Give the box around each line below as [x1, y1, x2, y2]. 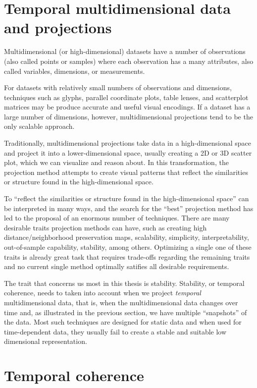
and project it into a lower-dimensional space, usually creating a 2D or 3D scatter [4, 147, 252, 158]
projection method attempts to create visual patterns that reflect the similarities [4, 166, 248, 177]
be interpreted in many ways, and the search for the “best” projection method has [4, 203, 254, 213]
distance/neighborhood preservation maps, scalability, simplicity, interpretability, [4, 232, 249, 242]
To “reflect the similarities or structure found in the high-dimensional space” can [4, 193, 249, 204]
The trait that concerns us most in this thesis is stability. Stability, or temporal [4, 277, 245, 288]
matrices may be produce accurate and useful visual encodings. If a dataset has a [4, 102, 251, 112]
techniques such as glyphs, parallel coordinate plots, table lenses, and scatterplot [4, 92, 249, 102]
